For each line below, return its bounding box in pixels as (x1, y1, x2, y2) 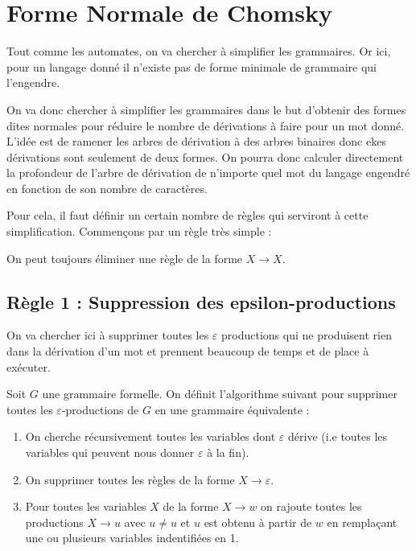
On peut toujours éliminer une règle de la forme (6, 249, 243, 266)
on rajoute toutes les (261, 498, 362, 515)
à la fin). (207, 444, 249, 461)
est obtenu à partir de (204, 513, 312, 530)
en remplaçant (327, 513, 397, 530)
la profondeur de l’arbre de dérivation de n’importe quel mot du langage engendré (6, 164, 410, 181)
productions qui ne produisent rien (221, 327, 392, 343)
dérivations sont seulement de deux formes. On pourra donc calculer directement (6, 148, 404, 165)
